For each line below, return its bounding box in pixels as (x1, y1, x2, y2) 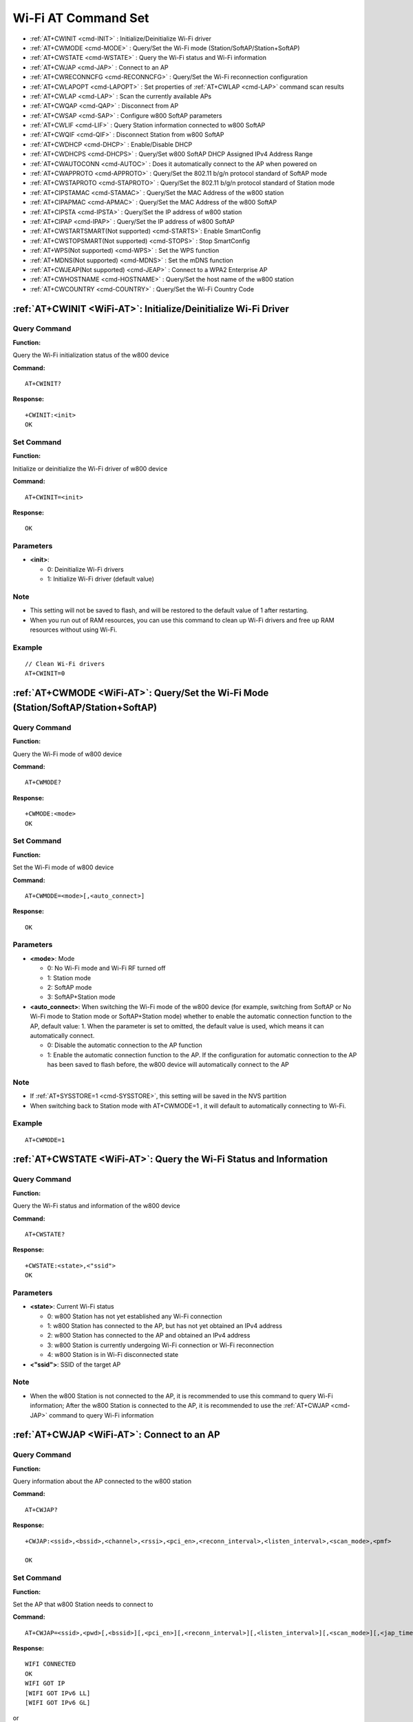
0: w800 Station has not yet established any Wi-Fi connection (47, 1312, 222, 1320)
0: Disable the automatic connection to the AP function (47, 1041, 202, 1050)
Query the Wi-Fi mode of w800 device (12, 749, 123, 758)
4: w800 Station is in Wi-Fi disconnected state (47, 1351, 179, 1359)
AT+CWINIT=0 (25, 670, 65, 678)
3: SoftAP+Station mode (47, 993, 116, 1002)
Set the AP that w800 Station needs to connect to (12, 1600, 153, 1608)
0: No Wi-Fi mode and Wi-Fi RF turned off (47, 964, 166, 973)
